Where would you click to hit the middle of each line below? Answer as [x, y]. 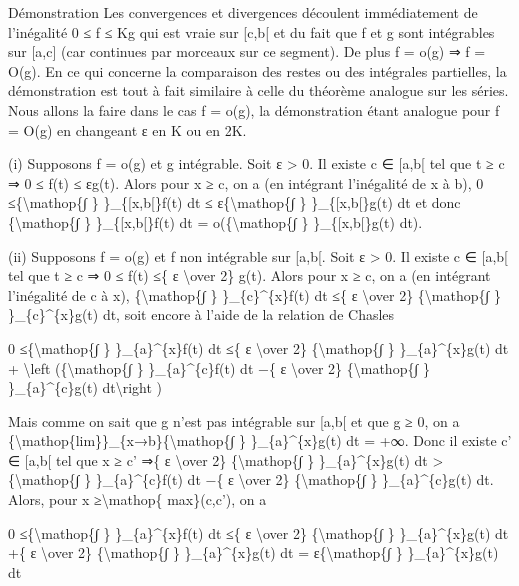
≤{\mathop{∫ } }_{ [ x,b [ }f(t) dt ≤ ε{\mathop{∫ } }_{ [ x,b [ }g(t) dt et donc [234, 202]
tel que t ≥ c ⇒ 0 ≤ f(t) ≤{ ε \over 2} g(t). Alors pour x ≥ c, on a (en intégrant [249, 275]
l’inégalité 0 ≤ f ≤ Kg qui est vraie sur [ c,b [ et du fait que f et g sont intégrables [251, 31]
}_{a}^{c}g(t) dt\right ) [85, 387]
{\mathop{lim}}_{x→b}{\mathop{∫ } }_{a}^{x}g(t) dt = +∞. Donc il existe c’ [260, 440]
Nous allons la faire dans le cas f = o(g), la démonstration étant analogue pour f [254, 109]
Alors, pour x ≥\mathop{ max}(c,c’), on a [137, 499]
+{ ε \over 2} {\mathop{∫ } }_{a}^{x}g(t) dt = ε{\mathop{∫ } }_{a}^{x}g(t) [253, 552]
